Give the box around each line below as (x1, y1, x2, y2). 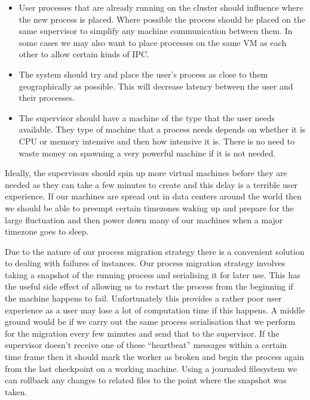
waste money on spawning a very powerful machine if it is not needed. (19, 146, 276, 159)
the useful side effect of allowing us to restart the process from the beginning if (5, 280, 293, 293)
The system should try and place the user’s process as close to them (19, 67, 268, 80)
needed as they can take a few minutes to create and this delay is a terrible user (5, 178, 298, 190)
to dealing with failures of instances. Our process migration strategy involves (5, 257, 286, 269)
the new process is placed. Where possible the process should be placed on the (19, 13, 306, 25)
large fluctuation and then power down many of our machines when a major (5, 213, 283, 226)
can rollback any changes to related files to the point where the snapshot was (5, 374, 287, 386)
